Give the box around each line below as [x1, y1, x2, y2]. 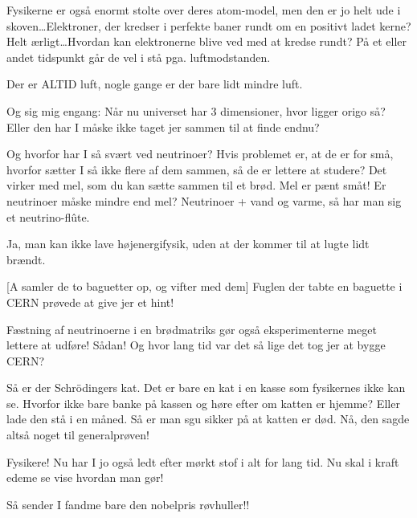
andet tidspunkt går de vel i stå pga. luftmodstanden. [6, 48, 271, 65]
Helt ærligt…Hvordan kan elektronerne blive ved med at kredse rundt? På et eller [6, 33, 407, 50]
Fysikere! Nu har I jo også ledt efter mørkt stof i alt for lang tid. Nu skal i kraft [6, 453, 399, 470]
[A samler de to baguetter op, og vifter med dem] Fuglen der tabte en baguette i [6, 278, 403, 295]
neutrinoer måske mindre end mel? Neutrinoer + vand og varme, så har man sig [6, 192, 402, 209]
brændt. [6, 251, 46, 267]
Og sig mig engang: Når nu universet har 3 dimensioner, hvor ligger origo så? [6, 102, 386, 119]
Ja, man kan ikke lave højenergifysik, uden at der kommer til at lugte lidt [6, 235, 370, 252]
